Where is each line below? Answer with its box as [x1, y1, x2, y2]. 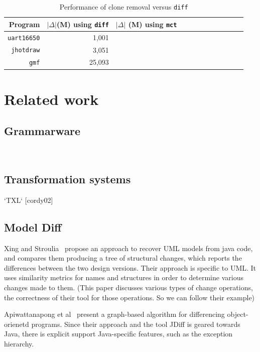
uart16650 [8, 34, 40, 42]
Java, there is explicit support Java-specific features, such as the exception [4, 328, 233, 339]
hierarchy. [4, 338, 34, 349]
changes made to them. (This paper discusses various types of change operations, [4, 282, 253, 293]
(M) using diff [56, 19, 109, 29]
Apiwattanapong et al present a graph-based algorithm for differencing [4, 309, 225, 319]
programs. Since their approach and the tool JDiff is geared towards [31, 318, 240, 329]
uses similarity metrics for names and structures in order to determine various [4, 272, 243, 283]
